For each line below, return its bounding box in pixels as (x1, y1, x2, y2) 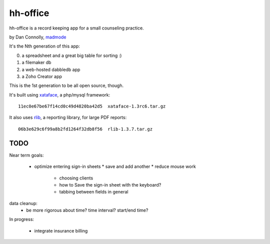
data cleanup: (9, 200, 37, 206)
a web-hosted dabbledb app (21, 66, 80, 72)
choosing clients (59, 175, 93, 181)
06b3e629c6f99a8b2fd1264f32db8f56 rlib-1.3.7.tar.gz (18, 126, 152, 132)
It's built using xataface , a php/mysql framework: (9, 91, 110, 97)
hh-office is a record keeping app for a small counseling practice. (9, 25, 144, 31)
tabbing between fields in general (59, 189, 128, 195)
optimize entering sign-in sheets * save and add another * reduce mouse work (34, 163, 196, 169)
